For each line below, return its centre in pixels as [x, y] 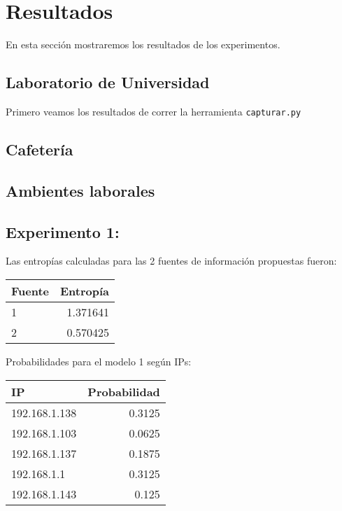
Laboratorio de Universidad [108, 82]
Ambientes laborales [80, 190]
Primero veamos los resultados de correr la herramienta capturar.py [154, 111]
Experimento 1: [63, 231]
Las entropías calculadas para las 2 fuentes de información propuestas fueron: [171, 261]
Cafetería [40, 149]
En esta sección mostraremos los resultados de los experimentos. [143, 44]
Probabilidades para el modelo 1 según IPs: [99, 361]
